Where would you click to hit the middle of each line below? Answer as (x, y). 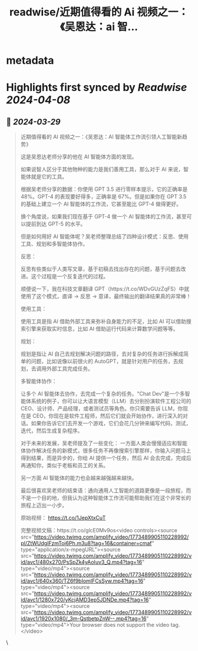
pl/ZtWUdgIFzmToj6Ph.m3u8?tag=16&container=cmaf (86, 543)
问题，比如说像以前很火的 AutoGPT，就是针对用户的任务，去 (105, 362)
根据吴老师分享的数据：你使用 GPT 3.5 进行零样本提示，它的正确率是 (104, 189)
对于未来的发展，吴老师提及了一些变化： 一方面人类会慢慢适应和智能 (104, 443)
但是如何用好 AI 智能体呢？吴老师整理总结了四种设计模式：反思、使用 (105, 236)
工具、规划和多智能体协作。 (54, 244)
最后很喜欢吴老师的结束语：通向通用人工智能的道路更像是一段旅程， (103, 490)
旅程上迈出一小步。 (44, 505)
